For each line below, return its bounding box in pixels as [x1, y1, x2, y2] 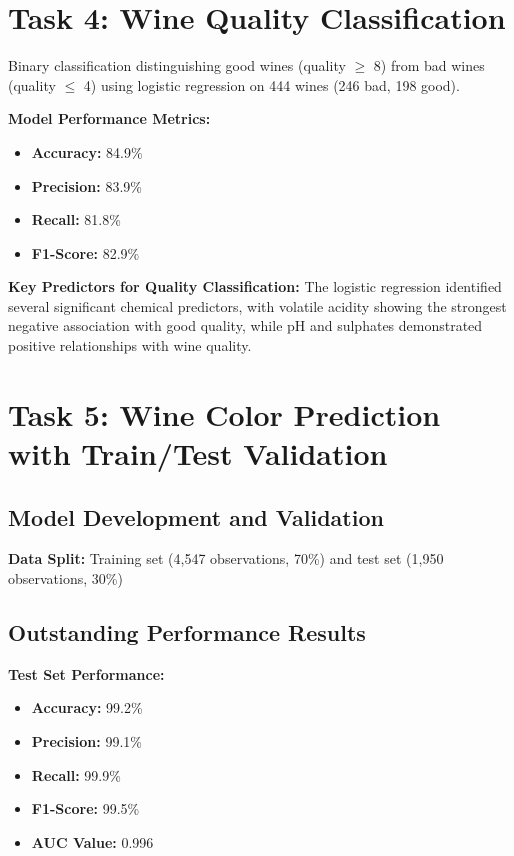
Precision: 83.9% [31, 175, 142, 196]
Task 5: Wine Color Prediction [8, 393, 441, 434]
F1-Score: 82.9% [31, 242, 140, 263]
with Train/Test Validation [8, 433, 388, 474]
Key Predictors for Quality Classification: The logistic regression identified [8, 276, 502, 297]
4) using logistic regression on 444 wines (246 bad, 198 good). [83, 74, 460, 95]
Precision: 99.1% [31, 731, 142, 751]
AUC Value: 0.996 [31, 831, 154, 852]
